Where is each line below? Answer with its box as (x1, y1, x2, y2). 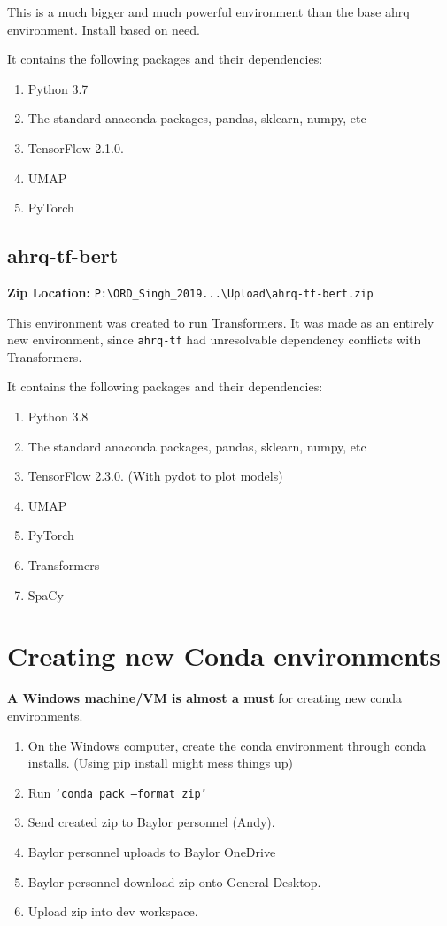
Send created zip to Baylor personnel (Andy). (27, 813, 275, 831)
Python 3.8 (27, 407, 89, 426)
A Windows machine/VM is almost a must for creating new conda (7, 689, 403, 707)
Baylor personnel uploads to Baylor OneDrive (27, 842, 276, 860)
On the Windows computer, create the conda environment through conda (27, 736, 427, 754)
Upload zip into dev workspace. (27, 902, 198, 921)
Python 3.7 (27, 79, 89, 97)
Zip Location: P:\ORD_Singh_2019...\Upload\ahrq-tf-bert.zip (7, 282, 374, 301)
